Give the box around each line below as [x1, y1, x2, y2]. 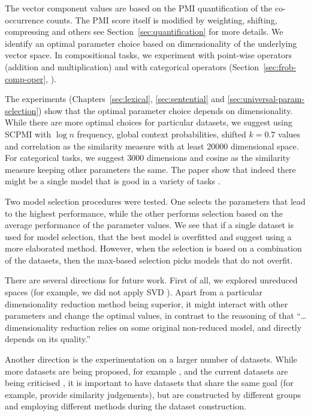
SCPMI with [5, 127, 52, 140]
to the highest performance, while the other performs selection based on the [5, 206, 283, 219]
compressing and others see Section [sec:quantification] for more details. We [5, 25, 283, 38]
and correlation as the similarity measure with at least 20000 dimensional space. [5, 139, 299, 152]
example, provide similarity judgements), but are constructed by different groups [5, 388, 301, 400]
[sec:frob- [263, 60, 297, 73]
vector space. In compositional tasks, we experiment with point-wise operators [5, 49, 292, 61]
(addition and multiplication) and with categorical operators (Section [5, 60, 259, 73]
